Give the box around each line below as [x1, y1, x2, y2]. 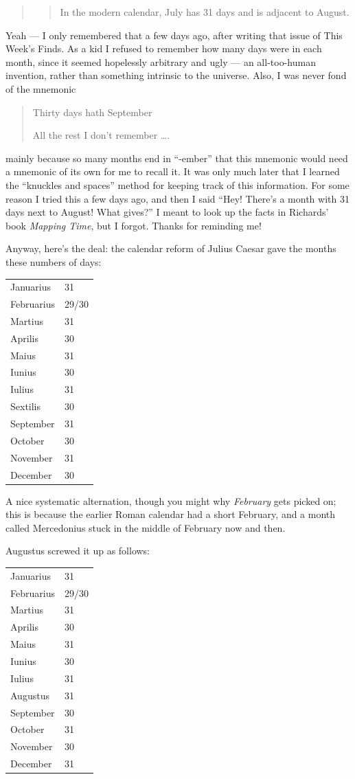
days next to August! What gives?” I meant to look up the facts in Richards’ [5, 205, 329, 219]
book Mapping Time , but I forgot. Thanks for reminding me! [5, 218, 262, 232]
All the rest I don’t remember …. [32, 128, 170, 142]
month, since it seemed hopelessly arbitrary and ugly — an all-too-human [5, 54, 316, 69]
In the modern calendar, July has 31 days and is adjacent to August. [60, 5, 350, 19]
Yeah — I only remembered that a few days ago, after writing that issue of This [5, 27, 343, 42]
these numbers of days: [5, 254, 102, 269]
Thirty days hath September [32, 104, 152, 119]
